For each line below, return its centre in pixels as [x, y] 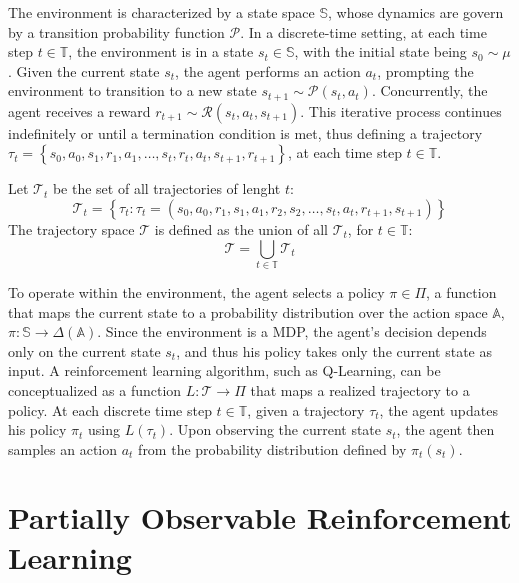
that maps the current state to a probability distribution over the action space [248, 311]
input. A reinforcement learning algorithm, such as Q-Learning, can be [224, 370]
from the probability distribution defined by [272, 448]
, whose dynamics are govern [415, 12]
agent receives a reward [79, 110]
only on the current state [84, 350]
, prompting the [425, 70]
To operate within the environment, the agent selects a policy [196, 291]
